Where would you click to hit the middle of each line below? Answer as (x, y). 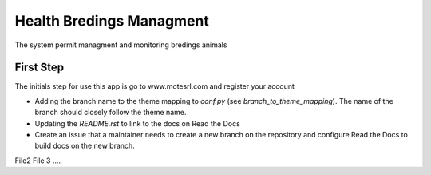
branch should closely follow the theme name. (111, 113)
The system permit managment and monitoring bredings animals (121, 45)
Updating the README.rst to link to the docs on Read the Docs (138, 123)
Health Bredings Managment (112, 21)
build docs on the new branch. (85, 146)
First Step (39, 68)
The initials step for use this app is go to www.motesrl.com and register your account (155, 86)
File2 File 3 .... (38, 161)
